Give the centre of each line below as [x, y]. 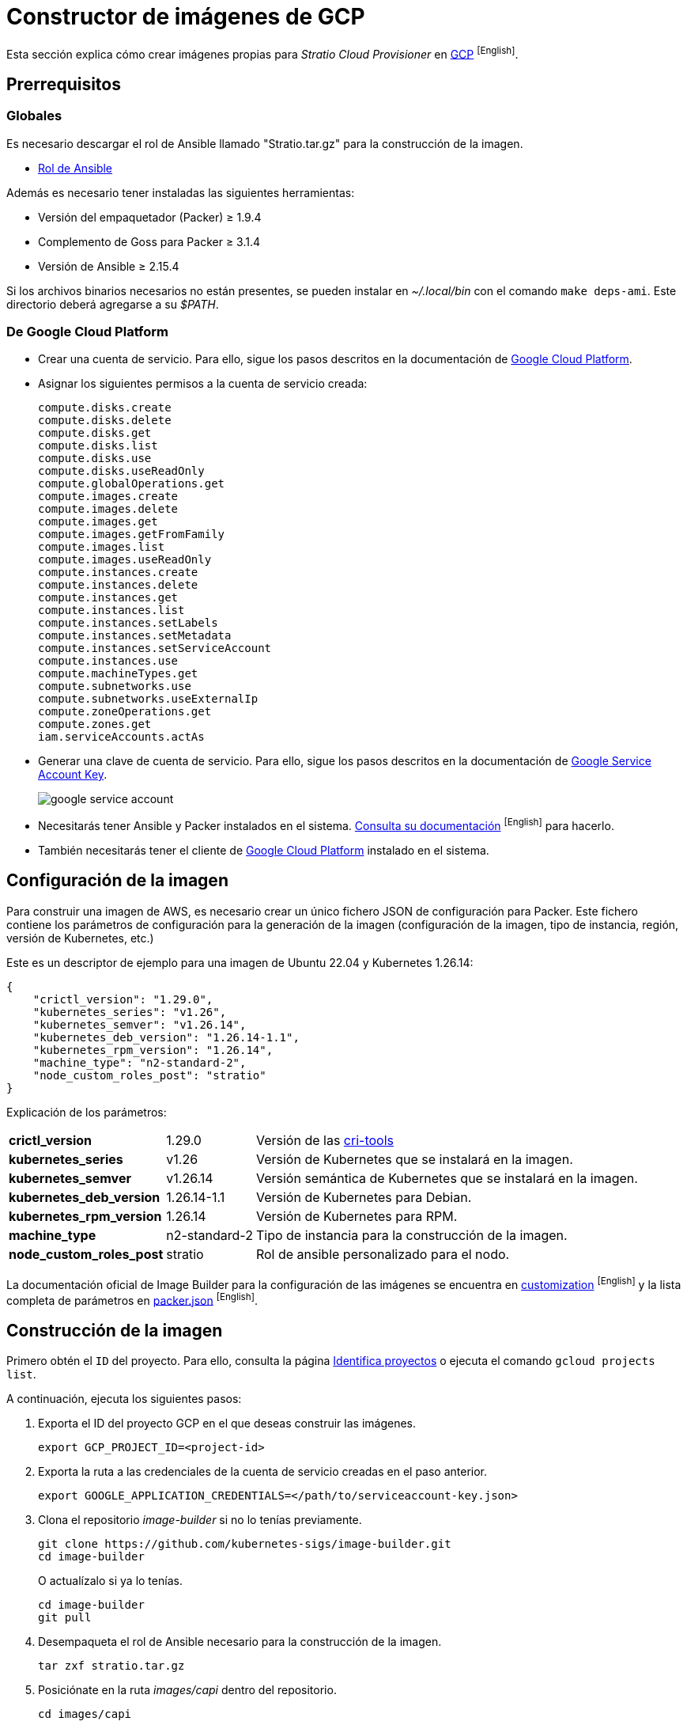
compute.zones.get [95, 724]
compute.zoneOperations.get [125, 712]
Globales [34, 116]
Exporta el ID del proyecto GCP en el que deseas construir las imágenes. [227, 1424]
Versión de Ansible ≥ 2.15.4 [109, 266]
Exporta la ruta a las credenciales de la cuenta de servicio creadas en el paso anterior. [263, 1472]
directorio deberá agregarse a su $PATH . [113, 304]
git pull [65, 1618]
